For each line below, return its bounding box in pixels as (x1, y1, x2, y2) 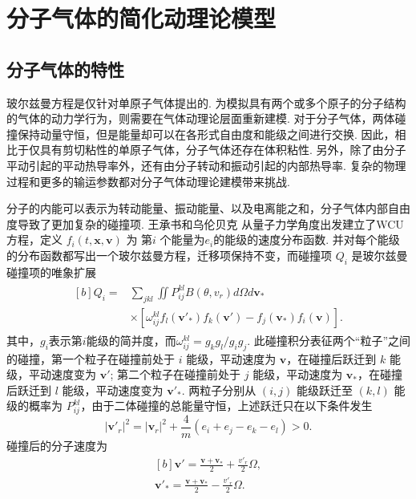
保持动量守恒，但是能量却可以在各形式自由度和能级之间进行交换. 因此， (17, 125, 395, 142)
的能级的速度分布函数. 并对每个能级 (213, 231, 400, 248)
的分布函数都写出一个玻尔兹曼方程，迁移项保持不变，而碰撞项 (6, 246, 332, 263)
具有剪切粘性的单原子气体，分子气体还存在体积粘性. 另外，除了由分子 (39, 141, 406, 158)
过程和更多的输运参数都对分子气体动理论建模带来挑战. (6, 172, 290, 189)
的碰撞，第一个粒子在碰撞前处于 (6, 350, 175, 367)
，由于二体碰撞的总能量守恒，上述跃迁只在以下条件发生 (80, 397, 373, 414)
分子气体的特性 (6, 56, 124, 81)
